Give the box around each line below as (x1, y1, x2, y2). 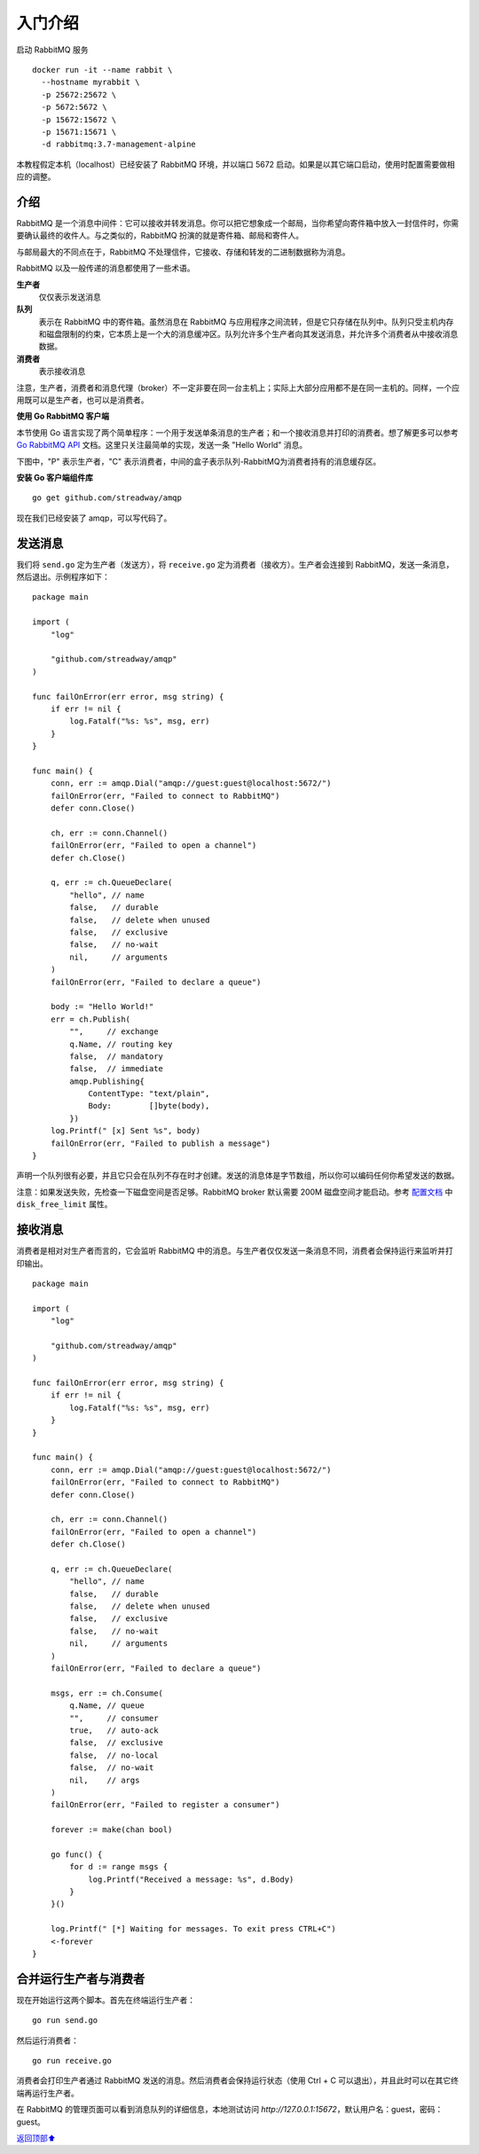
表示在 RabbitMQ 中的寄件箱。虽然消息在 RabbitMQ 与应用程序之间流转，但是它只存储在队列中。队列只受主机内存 (38, 316, 454, 327)
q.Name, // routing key (69, 1038, 173, 1049)
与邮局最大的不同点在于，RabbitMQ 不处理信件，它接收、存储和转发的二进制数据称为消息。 (16, 247, 350, 257)
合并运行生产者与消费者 (16, 1971, 145, 1986)
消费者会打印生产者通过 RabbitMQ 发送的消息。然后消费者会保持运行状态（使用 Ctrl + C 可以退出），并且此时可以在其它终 (16, 2075, 459, 2086)
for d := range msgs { (69, 1862, 169, 1872)
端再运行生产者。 (16, 2087, 79, 2098)
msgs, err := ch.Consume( (50, 1688, 164, 1698)
